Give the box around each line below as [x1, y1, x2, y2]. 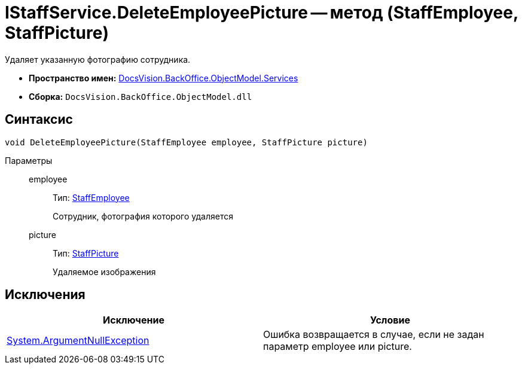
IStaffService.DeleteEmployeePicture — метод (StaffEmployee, [5, 2, 518, 23]
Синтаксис [5, 112, 73, 127]
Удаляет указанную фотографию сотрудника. [5, 54, 191, 65]
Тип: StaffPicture [53, 248, 119, 258]
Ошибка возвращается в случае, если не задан [263, 328, 484, 341]
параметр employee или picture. [263, 340, 412, 353]
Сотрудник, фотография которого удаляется [53, 211, 233, 221]
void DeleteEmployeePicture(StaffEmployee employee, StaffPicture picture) [5, 137, 368, 147]
